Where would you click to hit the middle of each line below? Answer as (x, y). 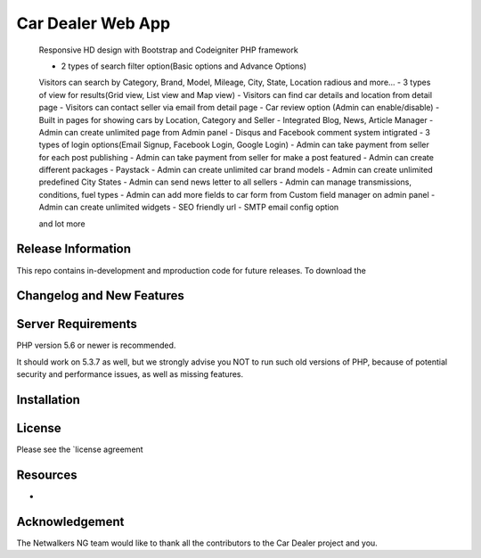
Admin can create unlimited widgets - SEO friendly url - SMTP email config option (189, 207)
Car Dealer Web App (94, 23)
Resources (47, 475)
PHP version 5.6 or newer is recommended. (96, 345)
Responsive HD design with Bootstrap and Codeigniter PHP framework (168, 50)
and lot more (62, 224)
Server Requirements (77, 324)
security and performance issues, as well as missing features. (130, 374)
